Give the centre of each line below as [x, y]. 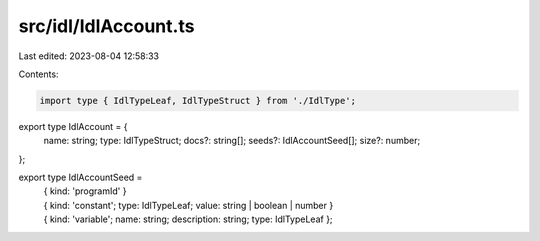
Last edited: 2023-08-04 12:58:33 [89, 56]
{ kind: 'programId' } [85, 191]
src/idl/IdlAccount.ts [106, 26]
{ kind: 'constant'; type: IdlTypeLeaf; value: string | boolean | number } [188, 205]
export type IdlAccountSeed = [80, 177]
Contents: [38, 74]
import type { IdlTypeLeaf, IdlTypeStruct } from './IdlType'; [198, 100]
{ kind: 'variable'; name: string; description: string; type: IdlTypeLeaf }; [188, 219]
